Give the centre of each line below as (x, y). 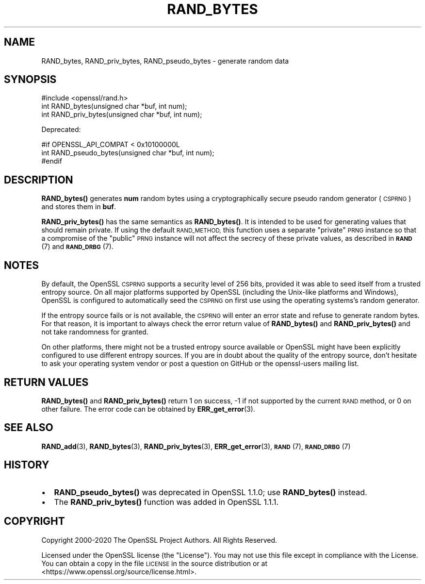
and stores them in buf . (79, 207)
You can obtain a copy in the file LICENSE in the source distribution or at (155, 563)
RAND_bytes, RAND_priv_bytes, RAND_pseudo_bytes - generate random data (165, 61)
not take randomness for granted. (95, 332)
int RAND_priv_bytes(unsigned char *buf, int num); (122, 115)
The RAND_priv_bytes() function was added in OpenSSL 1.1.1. (166, 502)
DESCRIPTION (39, 180)
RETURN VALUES (46, 382)
